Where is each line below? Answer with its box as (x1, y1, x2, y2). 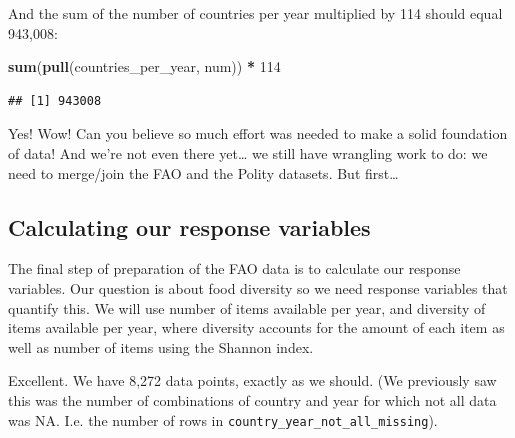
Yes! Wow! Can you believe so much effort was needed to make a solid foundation (8, 123, 508, 144)
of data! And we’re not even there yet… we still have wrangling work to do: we (8, 142, 488, 163)
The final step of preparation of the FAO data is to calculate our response (8, 258, 461, 279)
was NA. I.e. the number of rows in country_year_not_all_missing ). (8, 409, 438, 430)
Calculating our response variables (8, 211, 371, 242)
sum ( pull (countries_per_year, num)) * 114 (8, 56, 281, 77)
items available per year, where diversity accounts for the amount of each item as (8, 317, 505, 338)
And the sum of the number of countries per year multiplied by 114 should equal (8, 3, 503, 23)
